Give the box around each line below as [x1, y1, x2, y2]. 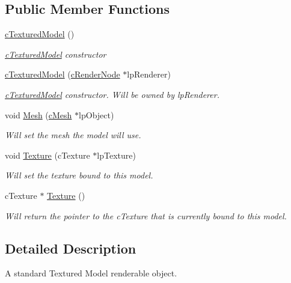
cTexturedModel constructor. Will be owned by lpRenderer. [5, 88, 219, 100]
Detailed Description [5, 239, 136, 257]
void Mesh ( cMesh [5, 108, 72, 121]
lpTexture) [97, 148, 136, 161]
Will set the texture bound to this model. [5, 169, 153, 181]
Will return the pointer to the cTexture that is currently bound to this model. [5, 209, 287, 222]
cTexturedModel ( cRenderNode [5, 68, 120, 81]
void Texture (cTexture [5, 148, 90, 161]
